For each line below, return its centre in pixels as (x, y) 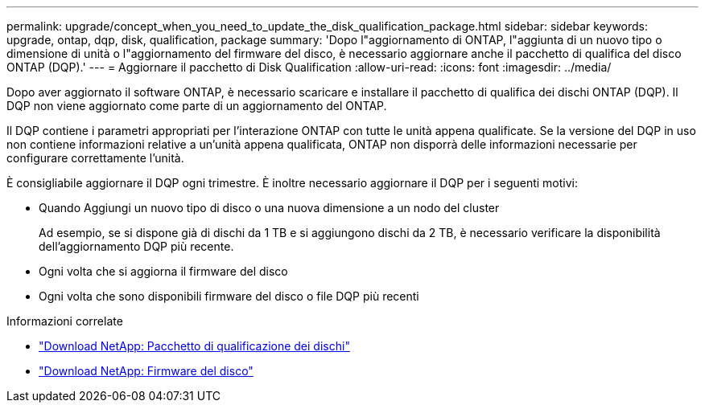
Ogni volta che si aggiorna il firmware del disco (163, 271)
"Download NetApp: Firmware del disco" (146, 371)
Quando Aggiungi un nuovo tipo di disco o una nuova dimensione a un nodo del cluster (269, 208)
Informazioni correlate (65, 321)
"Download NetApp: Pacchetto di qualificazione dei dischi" (194, 346)
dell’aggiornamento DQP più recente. (136, 246)
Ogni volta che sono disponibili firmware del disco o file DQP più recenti (229, 296)
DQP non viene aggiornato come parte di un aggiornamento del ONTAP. (197, 106)
